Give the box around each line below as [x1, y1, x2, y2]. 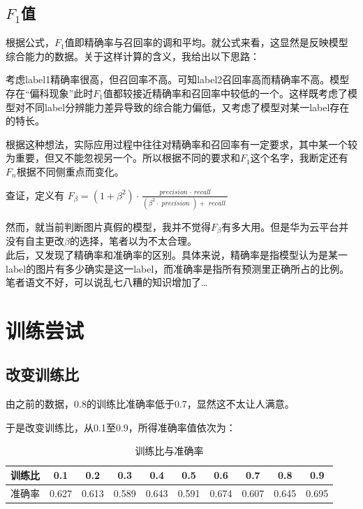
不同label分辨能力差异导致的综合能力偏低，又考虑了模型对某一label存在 [24, 99, 350, 114]
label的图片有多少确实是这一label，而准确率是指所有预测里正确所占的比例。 [6, 261, 350, 275]
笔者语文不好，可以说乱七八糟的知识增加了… [6, 275, 208, 289]
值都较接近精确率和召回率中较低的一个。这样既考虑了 [103, 85, 348, 100]
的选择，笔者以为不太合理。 [69, 234, 197, 248]
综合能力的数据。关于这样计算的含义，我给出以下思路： [6, 48, 260, 63]
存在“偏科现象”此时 [6, 85, 94, 100]
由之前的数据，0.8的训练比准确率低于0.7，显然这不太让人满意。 [6, 396, 295, 411]
